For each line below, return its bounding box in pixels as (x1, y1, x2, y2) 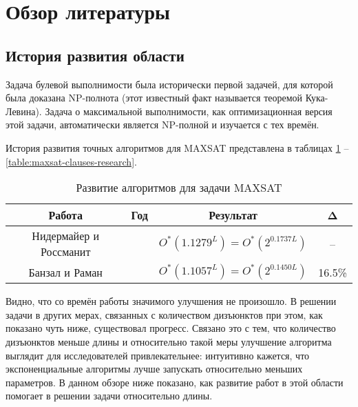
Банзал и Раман (28, 264, 103, 280)
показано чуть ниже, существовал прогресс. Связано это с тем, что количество (6, 321, 336, 335)
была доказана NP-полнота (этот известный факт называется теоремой (6, 90, 303, 105)
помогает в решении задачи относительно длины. (6, 388, 213, 403)
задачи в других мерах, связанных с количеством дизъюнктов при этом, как (6, 307, 323, 321)
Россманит (41, 244, 91, 260)
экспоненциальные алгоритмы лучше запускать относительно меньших (6, 361, 303, 376)
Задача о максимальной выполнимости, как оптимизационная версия (45, 103, 333, 118)
